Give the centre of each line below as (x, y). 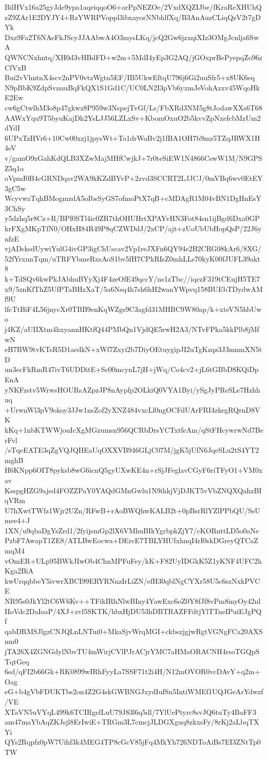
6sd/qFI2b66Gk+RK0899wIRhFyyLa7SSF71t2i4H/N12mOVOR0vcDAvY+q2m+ (132, 671)
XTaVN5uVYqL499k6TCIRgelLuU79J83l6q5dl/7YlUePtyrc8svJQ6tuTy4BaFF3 (130, 711)
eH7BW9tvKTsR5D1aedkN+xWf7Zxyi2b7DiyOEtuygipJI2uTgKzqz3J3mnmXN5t (133, 349)
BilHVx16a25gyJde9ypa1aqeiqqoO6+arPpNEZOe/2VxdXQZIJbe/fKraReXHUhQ (133, 7)
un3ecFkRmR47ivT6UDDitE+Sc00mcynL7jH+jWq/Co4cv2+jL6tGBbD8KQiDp (132, 369)
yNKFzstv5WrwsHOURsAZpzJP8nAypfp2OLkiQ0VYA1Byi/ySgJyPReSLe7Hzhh (132, 389)
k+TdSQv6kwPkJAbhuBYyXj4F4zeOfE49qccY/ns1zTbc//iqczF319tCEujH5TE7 (132, 279)
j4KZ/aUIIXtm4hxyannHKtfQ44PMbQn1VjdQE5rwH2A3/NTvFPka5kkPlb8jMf (132, 329)
